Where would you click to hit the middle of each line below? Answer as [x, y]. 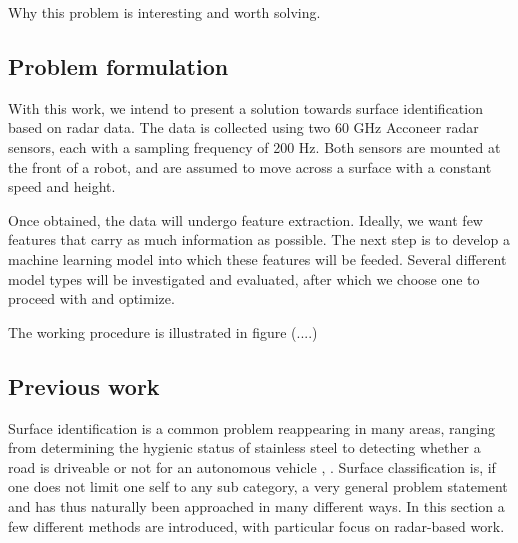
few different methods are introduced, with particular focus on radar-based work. [256, 525]
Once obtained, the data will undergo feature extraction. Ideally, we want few [245, 219]
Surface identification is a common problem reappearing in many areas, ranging [251, 427]
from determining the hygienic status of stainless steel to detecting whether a [244, 447]
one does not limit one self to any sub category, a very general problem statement [258, 486]
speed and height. [62, 186]
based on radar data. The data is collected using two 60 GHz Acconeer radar [243, 127]
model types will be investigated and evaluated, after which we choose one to [244, 278]
